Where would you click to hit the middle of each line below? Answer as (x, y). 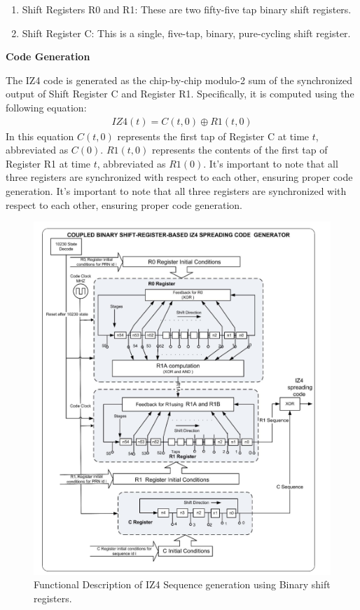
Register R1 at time (48, 163)
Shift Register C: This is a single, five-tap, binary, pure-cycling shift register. (186, 33)
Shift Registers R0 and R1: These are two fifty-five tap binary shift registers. (187, 9)
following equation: (46, 107)
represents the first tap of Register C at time (213, 136)
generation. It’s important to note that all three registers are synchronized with (176, 190)
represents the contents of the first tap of (240, 150)
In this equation (40, 136)
